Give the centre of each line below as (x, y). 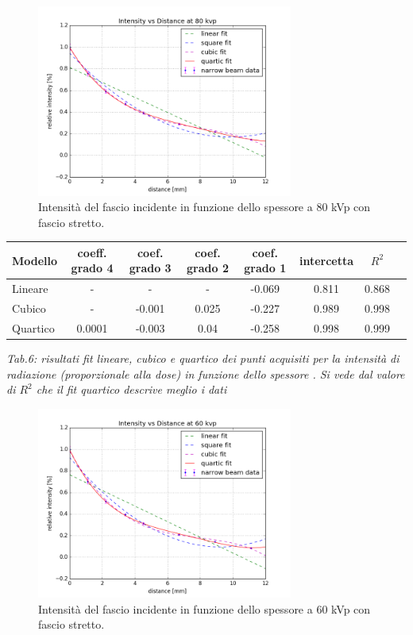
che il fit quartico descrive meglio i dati (131, 389)
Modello (35, 260)
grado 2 (208, 268)
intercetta (326, 260)
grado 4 (92, 268)
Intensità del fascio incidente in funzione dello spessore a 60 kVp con (205, 608)
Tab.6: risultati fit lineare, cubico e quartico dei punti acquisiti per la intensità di (203, 358)
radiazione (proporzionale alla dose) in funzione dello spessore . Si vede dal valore (206, 373)
